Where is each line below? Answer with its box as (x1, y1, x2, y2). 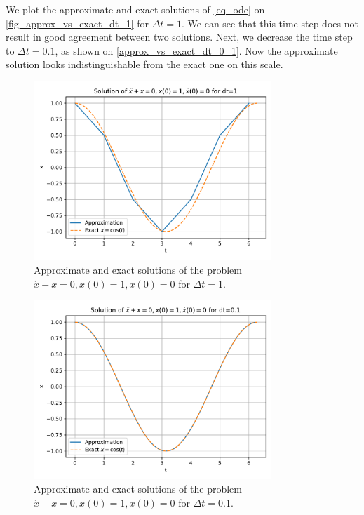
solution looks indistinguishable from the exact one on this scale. (6, 57, 283, 72)
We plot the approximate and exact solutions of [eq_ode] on (6, 2, 265, 16)
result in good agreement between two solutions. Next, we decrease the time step (6, 29, 353, 44)
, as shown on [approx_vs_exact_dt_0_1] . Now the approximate (55, 43, 338, 58)
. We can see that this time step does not (182, 15, 358, 30)
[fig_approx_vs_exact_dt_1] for (6, 15, 149, 30)
